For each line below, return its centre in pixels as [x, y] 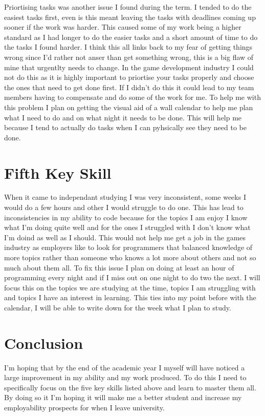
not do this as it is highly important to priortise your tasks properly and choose [129, 77]
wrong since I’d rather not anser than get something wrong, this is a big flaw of [129, 57]
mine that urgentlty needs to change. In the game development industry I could [129, 67]
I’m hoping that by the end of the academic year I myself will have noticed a [125, 367]
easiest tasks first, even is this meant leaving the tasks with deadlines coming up [130, 17]
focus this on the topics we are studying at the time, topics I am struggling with [130, 287]
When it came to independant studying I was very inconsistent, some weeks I [125, 197]
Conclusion [44, 342]
